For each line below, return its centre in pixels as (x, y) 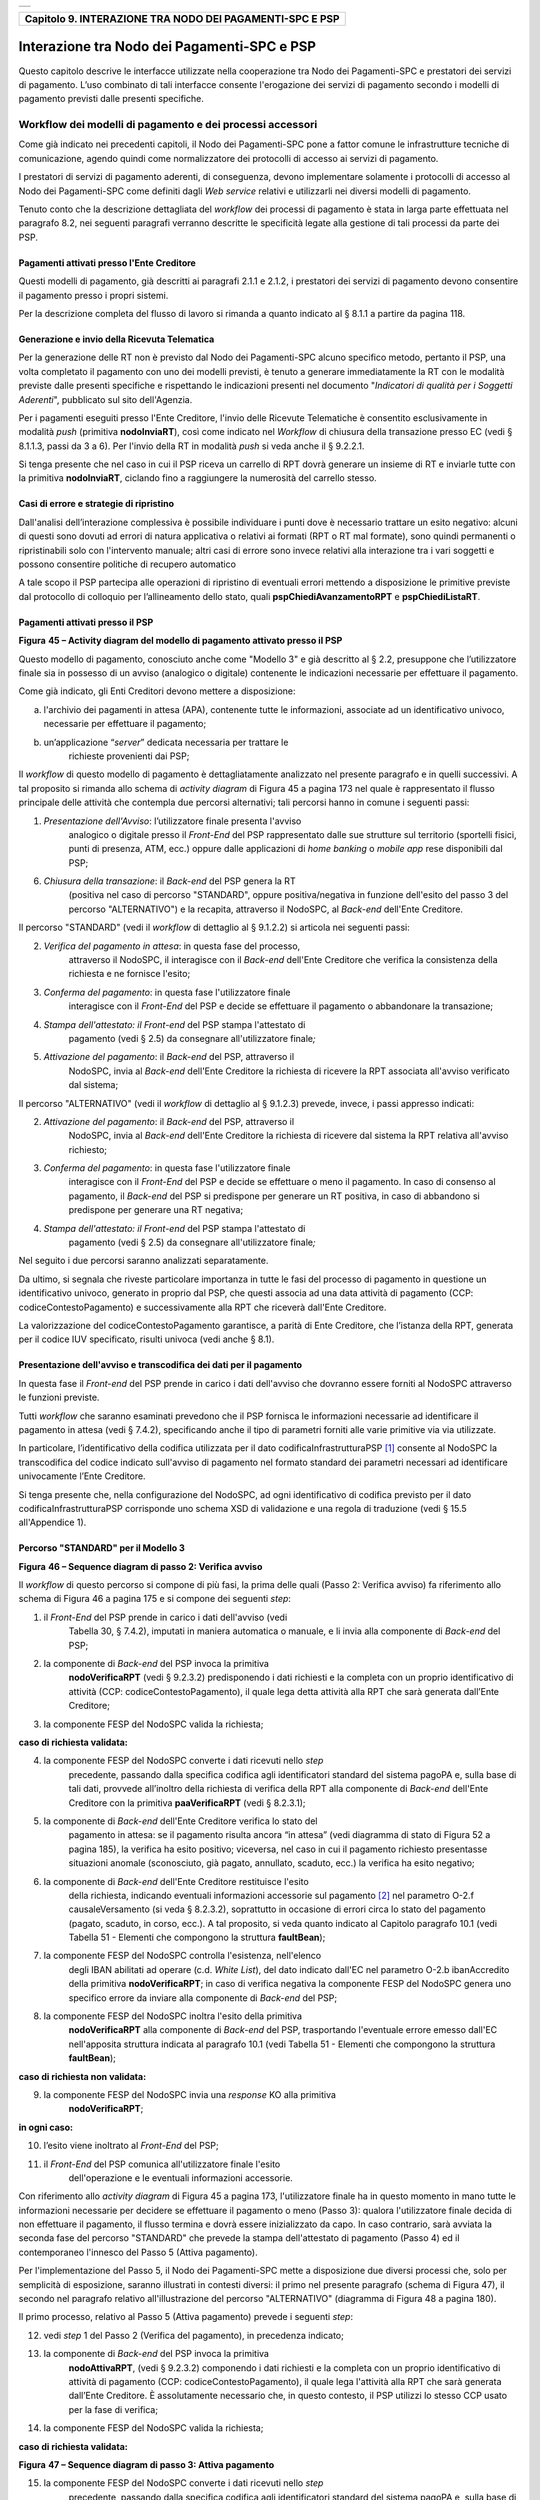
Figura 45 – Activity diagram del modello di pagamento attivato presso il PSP (180, 641)
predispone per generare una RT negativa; (156, 1210)
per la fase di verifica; (113, 2409)
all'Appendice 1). (52, 1522)
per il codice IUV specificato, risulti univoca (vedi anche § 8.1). (146, 1339)
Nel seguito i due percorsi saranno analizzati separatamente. (143, 1261)
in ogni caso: (46, 2127)
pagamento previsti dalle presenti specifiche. (111, 99)
